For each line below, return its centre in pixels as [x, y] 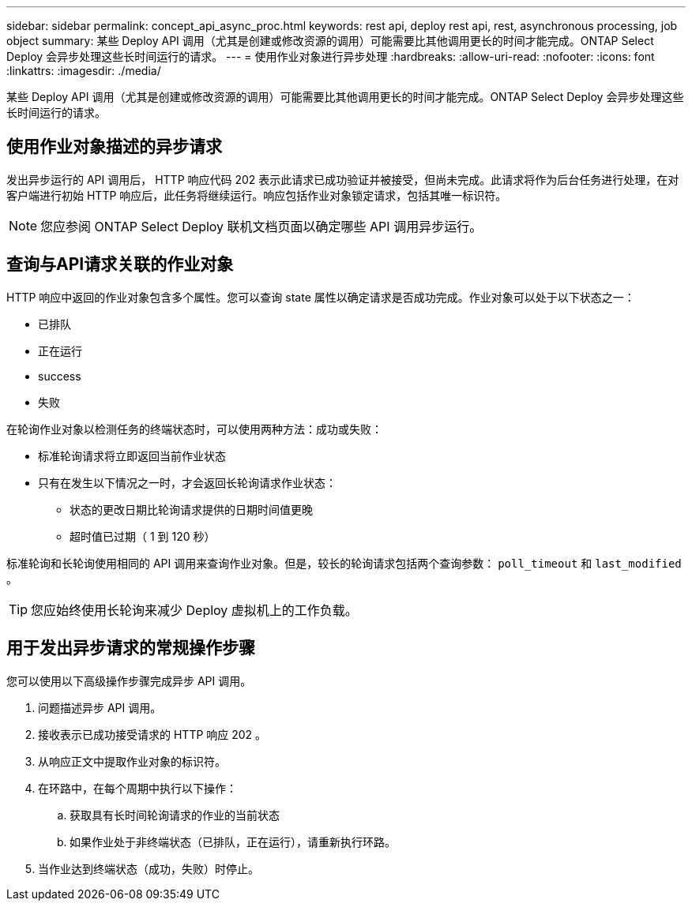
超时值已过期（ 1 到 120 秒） [143, 536]
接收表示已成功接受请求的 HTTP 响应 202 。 [152, 734]
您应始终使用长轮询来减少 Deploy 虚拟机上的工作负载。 [194, 610]
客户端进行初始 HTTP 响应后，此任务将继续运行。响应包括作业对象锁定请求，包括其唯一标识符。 [257, 195]
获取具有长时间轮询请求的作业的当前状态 [175, 815]
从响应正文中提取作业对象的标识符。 [132, 761]
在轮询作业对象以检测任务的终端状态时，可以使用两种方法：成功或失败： [194, 429]
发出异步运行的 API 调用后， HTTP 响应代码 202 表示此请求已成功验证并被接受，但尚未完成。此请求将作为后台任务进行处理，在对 [343, 179]
